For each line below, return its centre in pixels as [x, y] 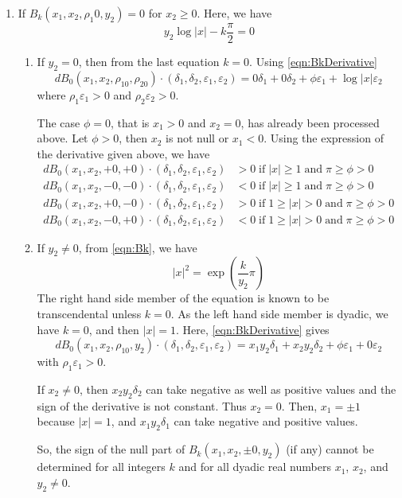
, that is [130, 122]
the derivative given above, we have [123, 153]
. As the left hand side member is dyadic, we [279, 313]
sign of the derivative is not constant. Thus [142, 405]
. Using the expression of [324, 138]
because [56, 421]
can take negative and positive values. [266, 421]
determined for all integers [101, 467]
